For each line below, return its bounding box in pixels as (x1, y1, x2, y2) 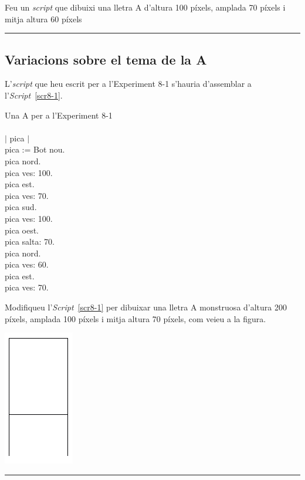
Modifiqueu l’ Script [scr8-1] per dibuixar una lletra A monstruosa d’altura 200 (5, 301, 287, 313)
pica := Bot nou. (5, 143, 65, 156)
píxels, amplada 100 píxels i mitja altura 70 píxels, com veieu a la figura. (5, 312, 266, 324)
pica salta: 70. (5, 235, 55, 248)
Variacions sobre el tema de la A (5, 50, 207, 68)
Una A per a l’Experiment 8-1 (5, 109, 113, 121)
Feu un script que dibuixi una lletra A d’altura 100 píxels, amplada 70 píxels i (5, 1, 286, 13)
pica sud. (5, 201, 37, 213)
